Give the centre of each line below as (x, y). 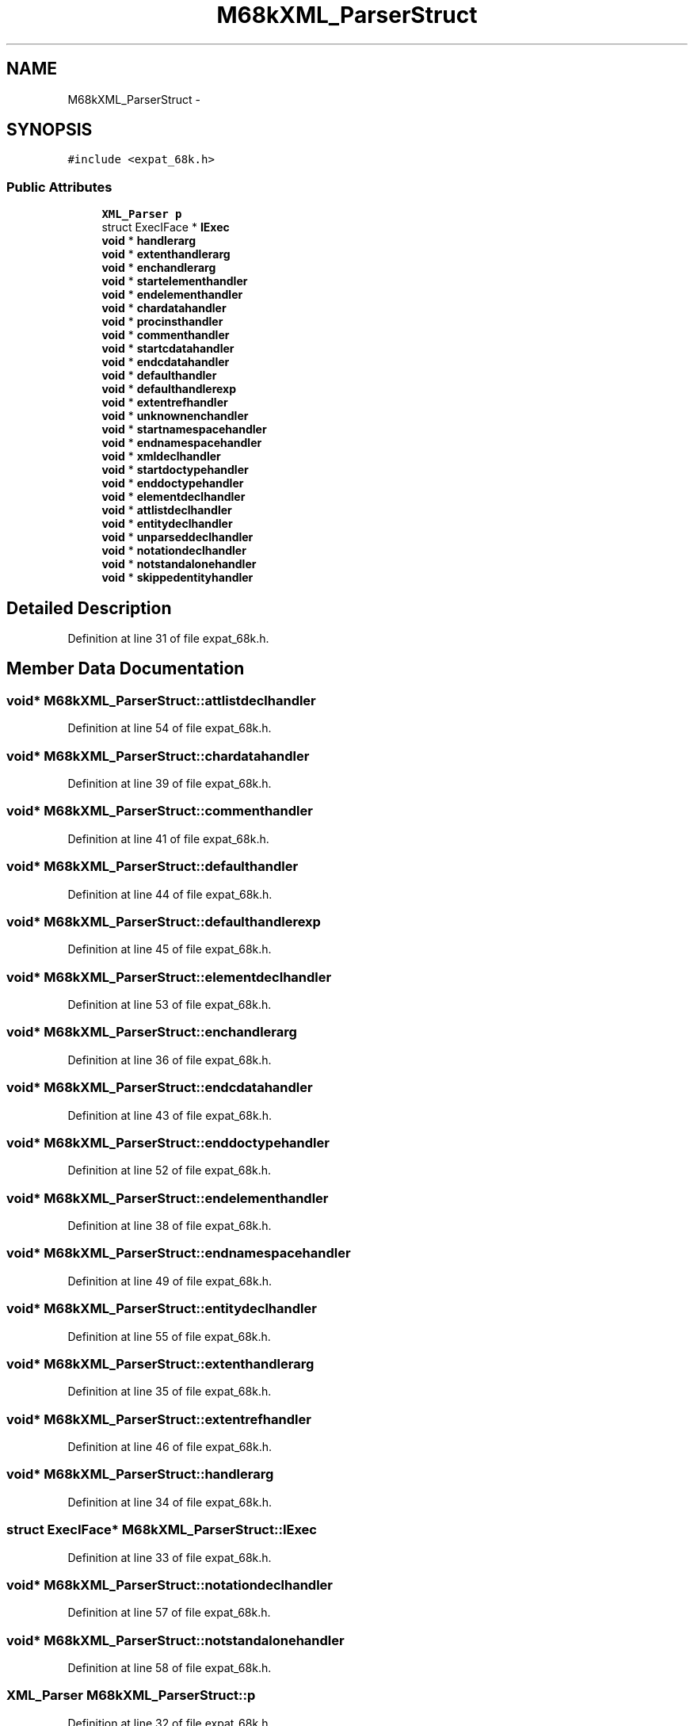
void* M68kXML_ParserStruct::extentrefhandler (159, 1419)
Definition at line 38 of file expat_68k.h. (170, 1226)
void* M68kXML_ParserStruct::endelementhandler (168, 1198)
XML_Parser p (142, 214)
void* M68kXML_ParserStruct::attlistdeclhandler (161, 700)
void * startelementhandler (175, 281)
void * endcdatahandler (166, 362)
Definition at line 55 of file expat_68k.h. (169, 1336)
